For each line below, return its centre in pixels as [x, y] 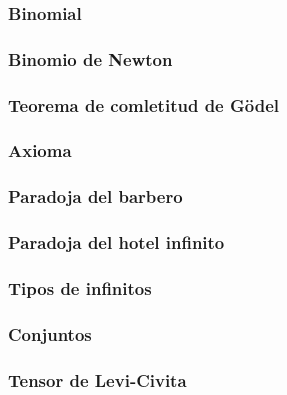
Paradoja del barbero [95, 196]
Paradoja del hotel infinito [116, 242]
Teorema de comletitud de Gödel [143, 104]
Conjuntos [50, 333]
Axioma [40, 150]
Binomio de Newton [90, 58]
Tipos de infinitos [80, 287]
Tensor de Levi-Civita [97, 379]
